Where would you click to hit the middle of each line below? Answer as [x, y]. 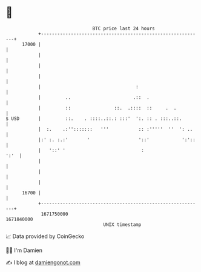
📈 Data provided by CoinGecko [45, 236]
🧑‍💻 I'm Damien [24, 250]
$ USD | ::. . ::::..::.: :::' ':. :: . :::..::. [94, 118]
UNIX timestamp [122, 224]
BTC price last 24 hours [124, 28]
